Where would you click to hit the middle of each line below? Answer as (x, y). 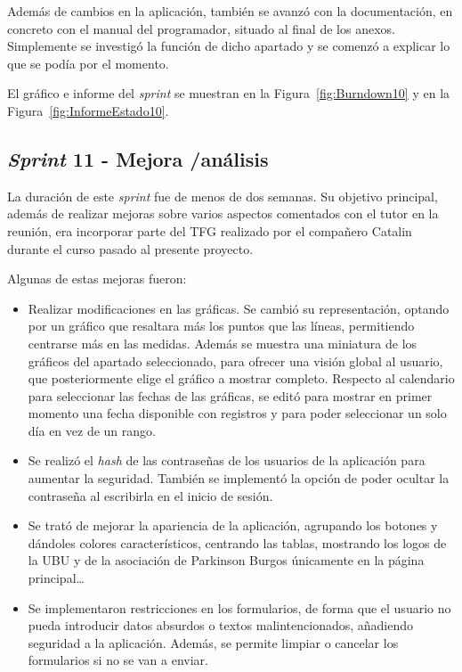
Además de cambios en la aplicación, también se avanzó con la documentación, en (230, 11)
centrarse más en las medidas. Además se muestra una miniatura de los (223, 343)
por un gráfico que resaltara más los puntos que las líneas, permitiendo (221, 326)
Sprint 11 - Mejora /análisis (138, 158)
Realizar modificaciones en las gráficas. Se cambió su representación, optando (239, 308)
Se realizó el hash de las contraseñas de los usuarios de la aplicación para (227, 460)
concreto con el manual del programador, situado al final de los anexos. (201, 28)
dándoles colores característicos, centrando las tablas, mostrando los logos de (237, 542)
